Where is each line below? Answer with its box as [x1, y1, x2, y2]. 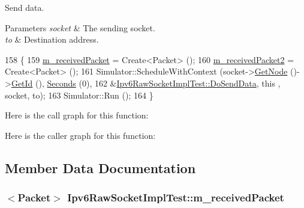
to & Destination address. [5, 33, 99, 46]
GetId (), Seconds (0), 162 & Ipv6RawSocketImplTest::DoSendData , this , [11, 76, 281, 89]
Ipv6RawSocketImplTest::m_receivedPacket [67, 190, 284, 205]
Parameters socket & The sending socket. [5, 21, 155, 34]
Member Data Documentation [5, 158, 196, 177]
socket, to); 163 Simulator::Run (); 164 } [5, 88, 153, 101]
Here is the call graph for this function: [5, 109, 149, 121]
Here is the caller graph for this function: [5, 129, 156, 141]
